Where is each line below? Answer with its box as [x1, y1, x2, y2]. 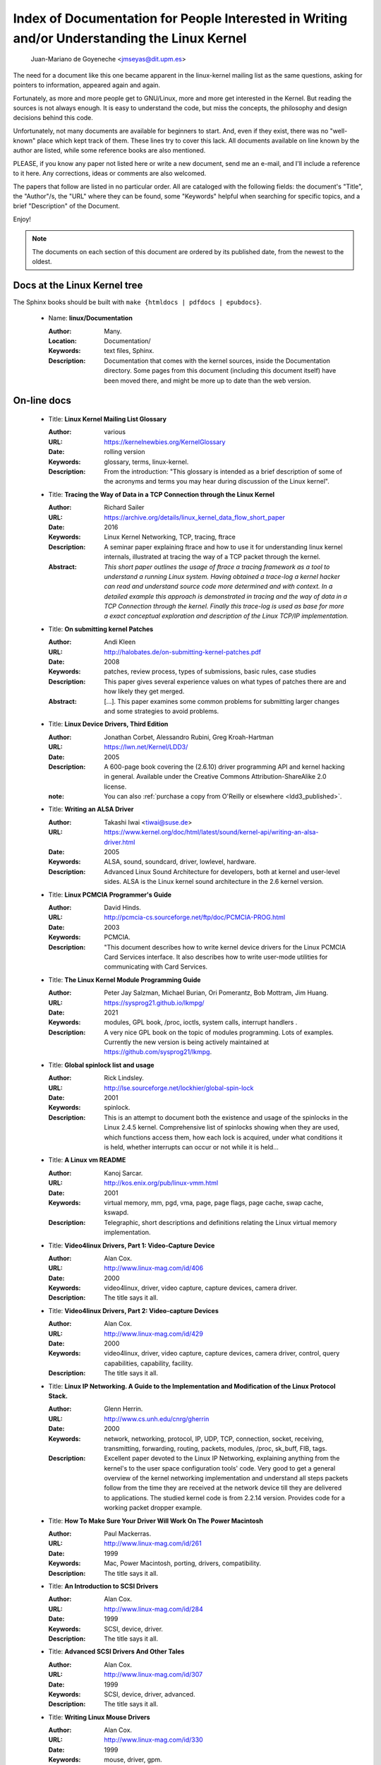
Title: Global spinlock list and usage [48, 1060, 155, 1069]
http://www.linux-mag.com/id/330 [104, 1735, 204, 1744]
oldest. [32, 257, 52, 265]
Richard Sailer [104, 503, 145, 512]
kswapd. [104, 1208, 129, 1217]
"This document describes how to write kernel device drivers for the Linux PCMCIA [104, 943, 346, 951]
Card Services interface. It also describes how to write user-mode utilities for [104, 952, 328, 961]
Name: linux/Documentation [48, 314, 133, 323]
